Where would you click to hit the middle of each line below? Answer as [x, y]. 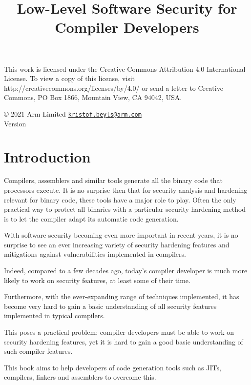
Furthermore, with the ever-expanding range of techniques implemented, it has [122, 296]
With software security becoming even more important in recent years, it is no [121, 235]
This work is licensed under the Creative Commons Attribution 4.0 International [125, 69]
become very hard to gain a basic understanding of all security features [110, 306]
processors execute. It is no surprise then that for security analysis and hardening [126, 190]
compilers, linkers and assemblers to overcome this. [80, 377]
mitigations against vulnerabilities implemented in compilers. [95, 254]
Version [15, 123]
